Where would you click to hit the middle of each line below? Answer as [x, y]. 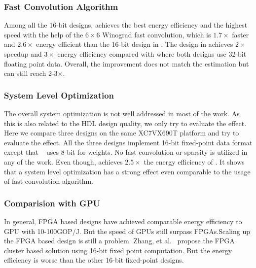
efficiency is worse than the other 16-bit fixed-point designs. [94, 260]
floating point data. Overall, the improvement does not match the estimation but [127, 63]
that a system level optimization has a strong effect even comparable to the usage [127, 171]
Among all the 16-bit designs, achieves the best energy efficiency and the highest [126, 25]
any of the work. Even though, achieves [63, 161]
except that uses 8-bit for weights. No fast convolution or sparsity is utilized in [126, 152]
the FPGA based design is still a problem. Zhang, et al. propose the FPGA [119, 241]
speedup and [23, 54]
